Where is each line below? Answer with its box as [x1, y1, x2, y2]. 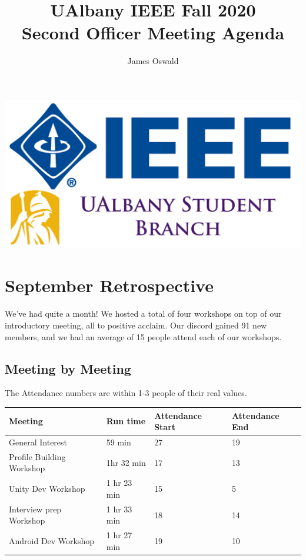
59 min [106, 435, 131, 448]
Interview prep [9, 502, 62, 515]
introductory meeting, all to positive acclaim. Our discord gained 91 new [5, 319, 267, 331]
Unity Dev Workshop [9, 482, 85, 495]
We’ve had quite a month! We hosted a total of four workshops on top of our [5, 307, 282, 320]
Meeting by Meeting [5, 359, 131, 377]
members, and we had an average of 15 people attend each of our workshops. [5, 330, 282, 343]
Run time [106, 415, 146, 427]
